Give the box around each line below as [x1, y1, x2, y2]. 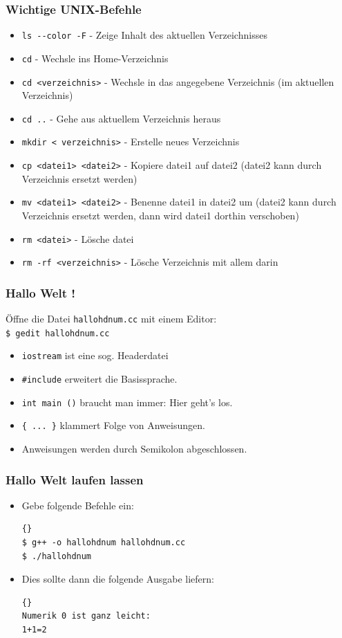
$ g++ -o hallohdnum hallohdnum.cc [21, 538, 186, 548]
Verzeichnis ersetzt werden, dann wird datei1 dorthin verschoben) [21, 208, 299, 222]
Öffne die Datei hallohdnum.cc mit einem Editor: [6, 311, 217, 326]
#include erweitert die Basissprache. [21, 372, 178, 386]
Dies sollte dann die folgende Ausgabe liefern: [21, 572, 214, 586]
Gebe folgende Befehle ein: [21, 498, 134, 512]
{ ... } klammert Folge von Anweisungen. [21, 418, 205, 432]
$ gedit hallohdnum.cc [6, 328, 110, 338]
